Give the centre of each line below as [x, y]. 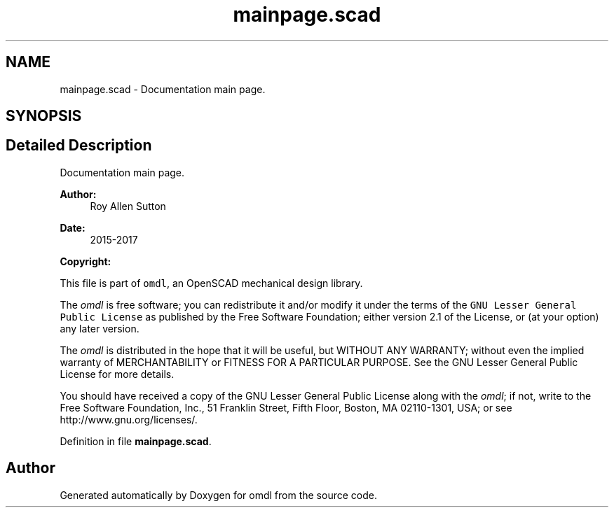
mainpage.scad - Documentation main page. [163, 89]
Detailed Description [79, 146]
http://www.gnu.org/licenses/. [129, 419]
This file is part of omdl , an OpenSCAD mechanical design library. [211, 283]
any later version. [100, 328]
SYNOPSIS [44, 116]
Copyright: [86, 261]
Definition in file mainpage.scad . [136, 441]
